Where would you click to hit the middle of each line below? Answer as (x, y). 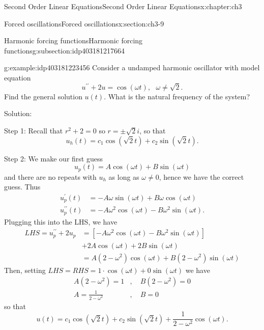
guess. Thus (22, 187)
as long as (124, 176)
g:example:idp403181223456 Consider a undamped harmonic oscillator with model (132, 67)
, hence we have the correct (201, 176)
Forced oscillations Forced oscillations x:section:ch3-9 (84, 23)
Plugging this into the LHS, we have (61, 221)
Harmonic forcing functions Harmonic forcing (74, 40)
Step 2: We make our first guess (53, 158)
